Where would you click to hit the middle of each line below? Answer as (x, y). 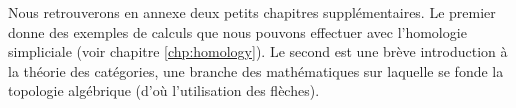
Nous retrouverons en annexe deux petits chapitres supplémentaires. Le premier (252, 12)
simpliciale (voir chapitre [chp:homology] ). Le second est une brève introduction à (258, 51)
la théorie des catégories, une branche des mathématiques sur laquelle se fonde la (256, 70)
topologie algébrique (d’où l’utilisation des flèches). (164, 90)
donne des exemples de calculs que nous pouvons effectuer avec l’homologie (237, 31)
